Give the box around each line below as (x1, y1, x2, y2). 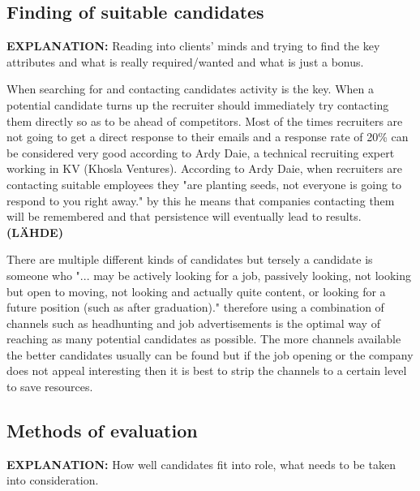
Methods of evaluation (6, 418, 198, 443)
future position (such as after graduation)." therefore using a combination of (6, 299, 384, 316)
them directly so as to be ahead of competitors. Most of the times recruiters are (6, 112, 403, 129)
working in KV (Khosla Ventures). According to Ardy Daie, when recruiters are (6, 160, 403, 177)
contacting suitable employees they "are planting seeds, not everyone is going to (6, 175, 402, 192)
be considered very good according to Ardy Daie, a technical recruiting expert (6, 144, 395, 161)
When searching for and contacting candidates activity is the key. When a (6, 80, 374, 97)
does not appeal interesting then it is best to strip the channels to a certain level (6, 362, 407, 379)
